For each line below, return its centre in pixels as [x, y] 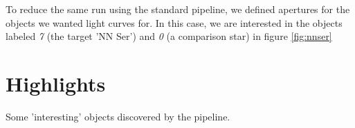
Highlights [56, 83]
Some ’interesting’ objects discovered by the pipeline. [118, 116]
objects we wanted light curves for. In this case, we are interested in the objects [174, 22]
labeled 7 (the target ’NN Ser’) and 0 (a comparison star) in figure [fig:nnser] [169, 36]
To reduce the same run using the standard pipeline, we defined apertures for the [178, 9]
